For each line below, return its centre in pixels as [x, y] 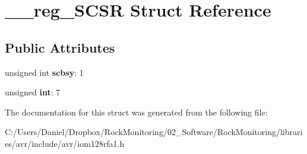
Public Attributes [60, 47]
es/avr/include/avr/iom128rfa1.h [65, 143]
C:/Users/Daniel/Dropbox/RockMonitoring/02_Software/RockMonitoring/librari [154, 132]
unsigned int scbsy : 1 [44, 72]
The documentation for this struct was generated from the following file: [136, 112]
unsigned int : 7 [33, 92]
